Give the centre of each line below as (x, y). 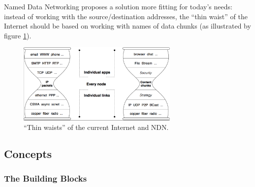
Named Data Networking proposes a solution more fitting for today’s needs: (118, 6)
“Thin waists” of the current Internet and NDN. (96, 127)
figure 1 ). (18, 35)
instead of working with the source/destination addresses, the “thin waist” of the (126, 16)
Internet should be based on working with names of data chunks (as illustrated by (127, 26)
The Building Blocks (46, 178)
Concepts (28, 154)
